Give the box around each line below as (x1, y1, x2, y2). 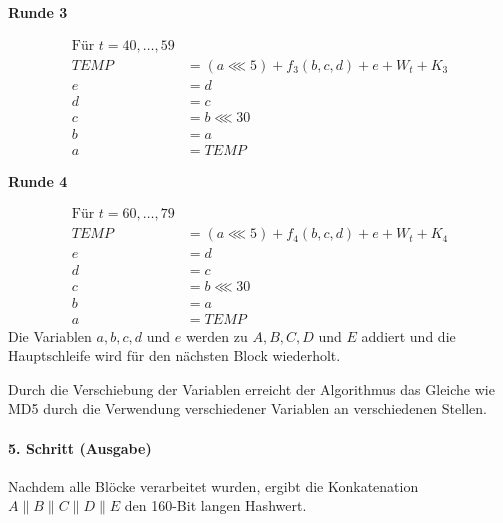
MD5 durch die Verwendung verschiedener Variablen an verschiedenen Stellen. (8, 398, 487, 419)
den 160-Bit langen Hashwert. (124, 495, 307, 516)
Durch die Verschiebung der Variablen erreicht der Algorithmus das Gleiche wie (8, 378, 495, 399)
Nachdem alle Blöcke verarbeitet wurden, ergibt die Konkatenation (8, 475, 419, 496)
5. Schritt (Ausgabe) (8, 437, 152, 458)
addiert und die (361, 325, 456, 346)
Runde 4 (8, 170, 68, 191)
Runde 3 (8, 2, 68, 22)
